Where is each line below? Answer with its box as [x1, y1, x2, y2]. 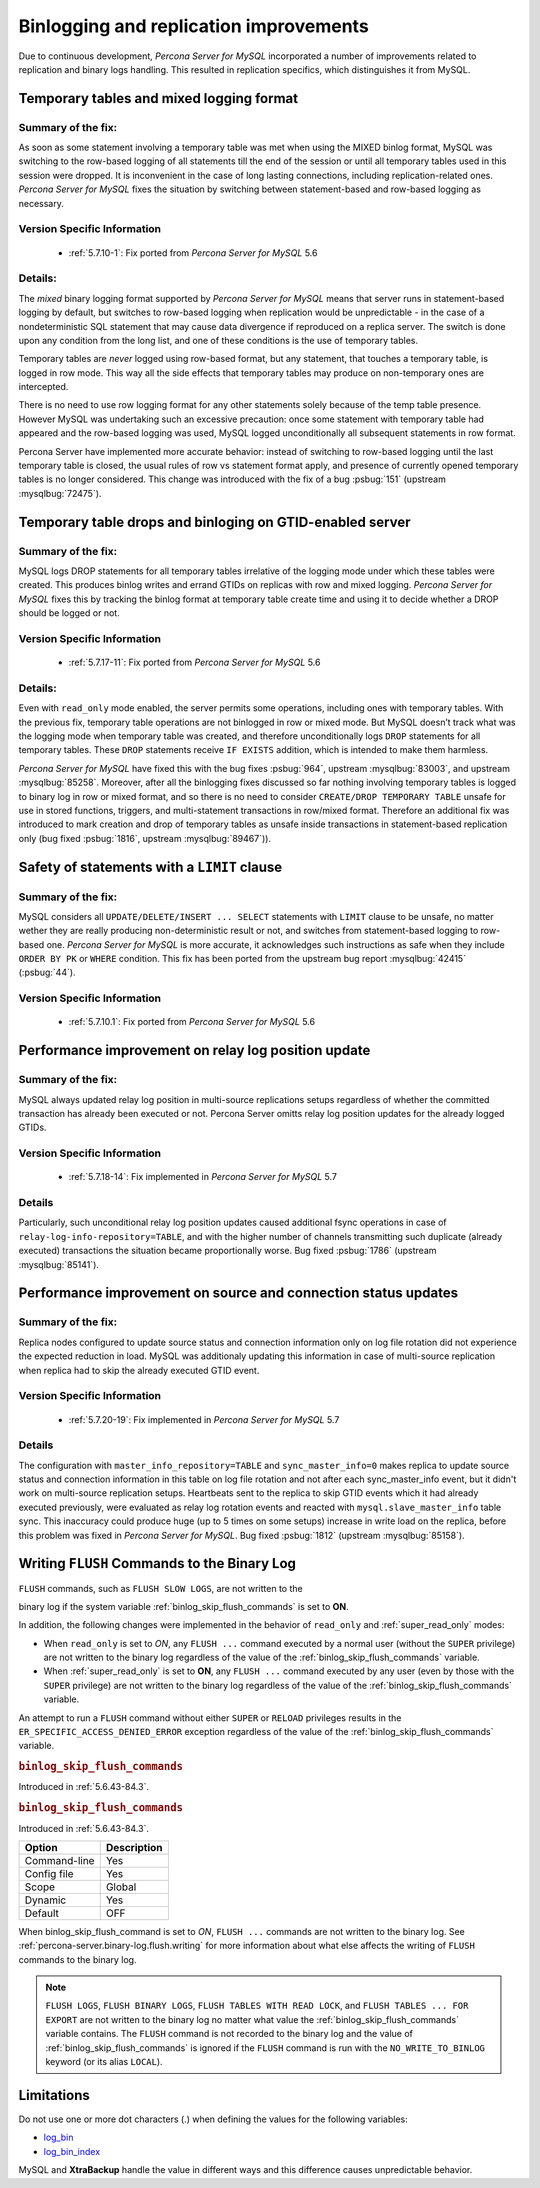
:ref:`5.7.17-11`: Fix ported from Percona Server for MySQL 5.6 [68, 656, 321, 669]
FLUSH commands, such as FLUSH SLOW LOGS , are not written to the [18, 1582, 304, 1594]
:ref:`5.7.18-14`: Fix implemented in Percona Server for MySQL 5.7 [68, 1171, 337, 1183]
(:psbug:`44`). [18, 966, 76, 979]
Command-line [24, 1853, 95, 1867]
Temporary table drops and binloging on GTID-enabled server [18, 513, 411, 530]
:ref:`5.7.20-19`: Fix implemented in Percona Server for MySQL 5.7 [68, 1413, 340, 1425]
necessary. [18, 197, 65, 209]
